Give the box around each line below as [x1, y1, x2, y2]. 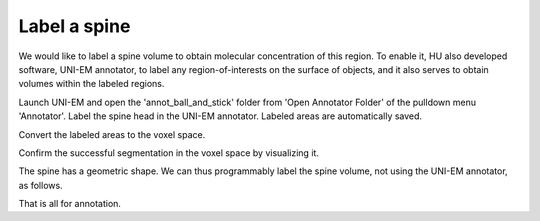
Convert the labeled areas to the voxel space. [18, 128, 206, 140]
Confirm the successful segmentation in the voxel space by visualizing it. [18, 146, 320, 159]
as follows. [18, 179, 64, 191]
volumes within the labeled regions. [18, 78, 165, 90]
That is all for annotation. [18, 198, 122, 210]
